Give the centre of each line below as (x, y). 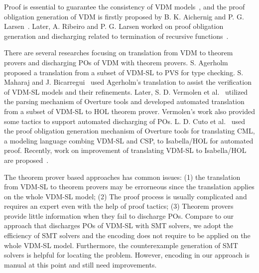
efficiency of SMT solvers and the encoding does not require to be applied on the (127, 235)
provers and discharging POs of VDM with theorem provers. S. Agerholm (116, 62)
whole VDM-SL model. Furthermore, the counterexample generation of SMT (121, 245)
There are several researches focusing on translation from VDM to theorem (119, 53)
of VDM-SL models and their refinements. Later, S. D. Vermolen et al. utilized (126, 91)
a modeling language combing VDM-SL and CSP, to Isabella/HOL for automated (129, 140)
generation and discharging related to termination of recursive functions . (116, 36)
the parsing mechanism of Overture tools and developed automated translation (124, 101)
